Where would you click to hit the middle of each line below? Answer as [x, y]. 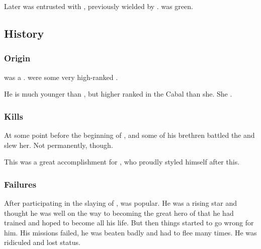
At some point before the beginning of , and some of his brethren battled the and [129, 135]
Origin [17, 58]
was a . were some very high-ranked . [61, 77]
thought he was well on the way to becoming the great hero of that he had [119, 213]
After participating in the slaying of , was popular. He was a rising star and [120, 203]
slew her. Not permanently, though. [59, 145]
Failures [20, 184]
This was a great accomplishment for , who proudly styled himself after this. [122, 162]
